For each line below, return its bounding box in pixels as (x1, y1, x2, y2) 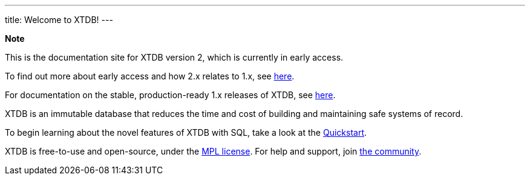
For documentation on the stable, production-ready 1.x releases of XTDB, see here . (5, 90, 336, 100)
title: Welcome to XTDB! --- (5, 15, 113, 25)
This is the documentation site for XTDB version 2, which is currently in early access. (5, 52, 344, 62)
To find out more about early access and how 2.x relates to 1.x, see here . (5, 71, 295, 81)
